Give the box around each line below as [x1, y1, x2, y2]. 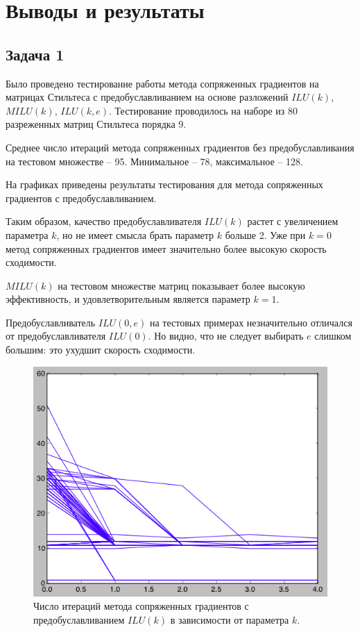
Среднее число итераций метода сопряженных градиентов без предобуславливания [6, 140, 354, 154]
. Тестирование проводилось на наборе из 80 [109, 103, 298, 117]
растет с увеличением [247, 214, 338, 228]
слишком [314, 329, 352, 343]
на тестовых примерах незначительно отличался [150, 315, 352, 329]
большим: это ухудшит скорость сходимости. [6, 342, 196, 357]
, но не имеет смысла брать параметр [56, 227, 214, 242]
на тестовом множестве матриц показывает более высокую [58, 278, 305, 292]
